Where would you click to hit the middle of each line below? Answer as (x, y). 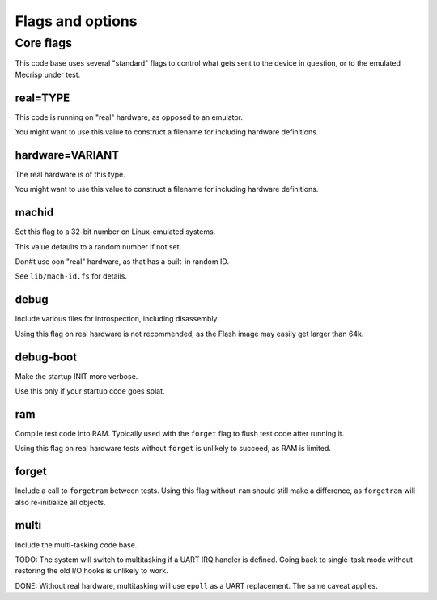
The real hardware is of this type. (70, 174)
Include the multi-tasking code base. (76, 545)
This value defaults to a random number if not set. (98, 246)
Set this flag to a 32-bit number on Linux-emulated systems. (115, 232)
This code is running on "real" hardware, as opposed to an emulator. (129, 117)
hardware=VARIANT (67, 155)
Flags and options (76, 21)
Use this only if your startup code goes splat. (90, 391)
